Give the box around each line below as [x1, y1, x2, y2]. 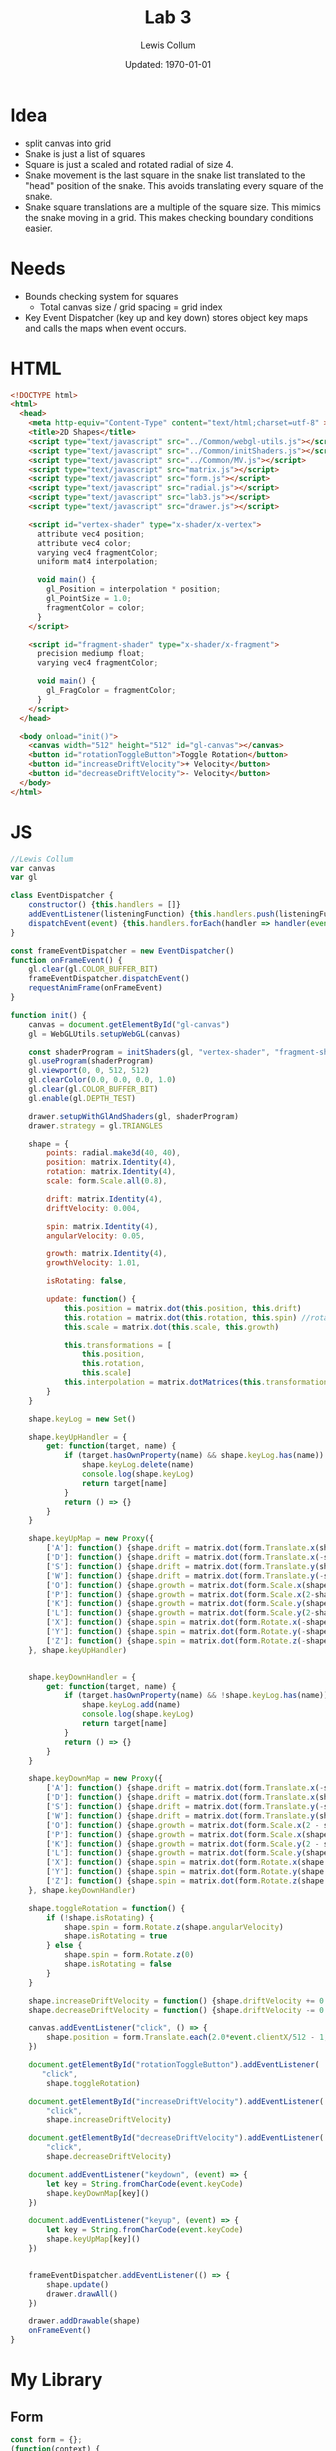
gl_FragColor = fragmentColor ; [46, 686, 177, 696]
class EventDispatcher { [10, 891, 114, 901]
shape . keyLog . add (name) [81, 1700, 182, 1710]
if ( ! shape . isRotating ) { [46, 1912, 155, 1923]
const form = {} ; [10, 2435, 83, 2445]
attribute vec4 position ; [36, 529, 145, 539]
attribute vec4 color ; [36, 538, 132, 548]
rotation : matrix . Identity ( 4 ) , [46, 1167, 177, 1177]
